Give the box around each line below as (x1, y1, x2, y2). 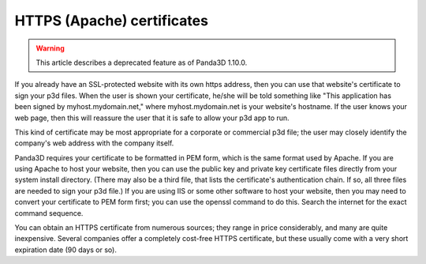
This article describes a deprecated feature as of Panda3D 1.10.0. (35, 58, 248, 67)
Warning (35, 43, 65, 53)
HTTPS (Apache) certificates (14, 12, 209, 29)
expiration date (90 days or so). (14, 245, 118, 255)
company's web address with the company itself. (14, 138, 174, 148)
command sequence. (14, 208, 84, 217)
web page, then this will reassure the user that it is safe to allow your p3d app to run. (14, 113, 290, 123)
